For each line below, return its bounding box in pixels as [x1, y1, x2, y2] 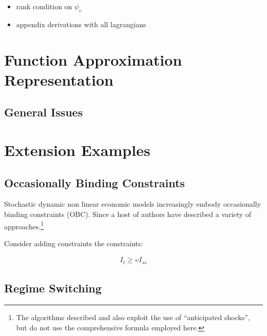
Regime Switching [4, 280, 102, 296]
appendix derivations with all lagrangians [16, 18, 146, 29]
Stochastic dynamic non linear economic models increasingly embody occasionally [4, 199, 261, 209]
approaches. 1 [4, 219, 44, 231]
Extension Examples [4, 139, 150, 160]
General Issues [4, 104, 83, 120]
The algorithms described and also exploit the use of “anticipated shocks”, [16, 312, 250, 323]
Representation [4, 69, 113, 90]
